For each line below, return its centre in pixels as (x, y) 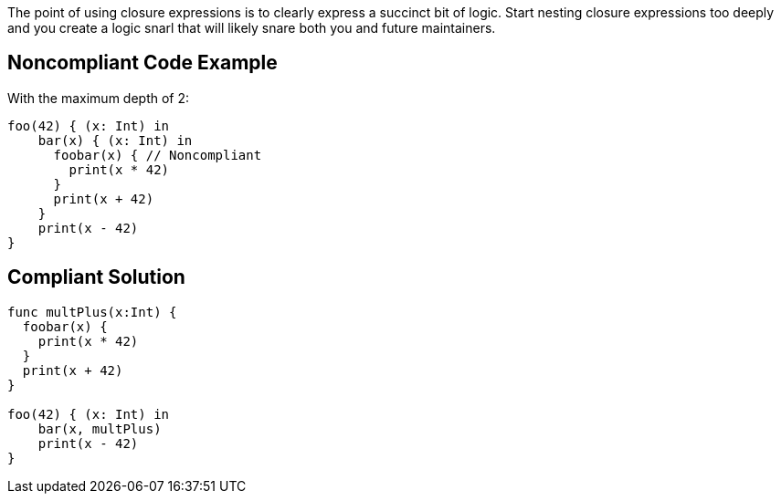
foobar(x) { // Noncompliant (158, 155)
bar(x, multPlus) (100, 428)
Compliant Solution (96, 277)
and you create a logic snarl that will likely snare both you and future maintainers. (252, 28)
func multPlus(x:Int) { (92, 312)
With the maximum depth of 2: (99, 98)
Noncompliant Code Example (142, 63)
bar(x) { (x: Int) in (115, 140)
